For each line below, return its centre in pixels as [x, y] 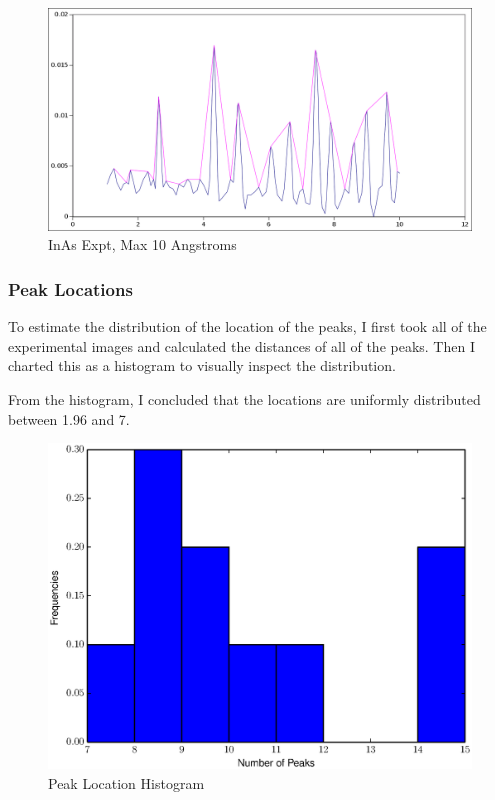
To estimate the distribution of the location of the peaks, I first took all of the [247, 326]
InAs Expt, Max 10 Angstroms [142, 244]
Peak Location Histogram [126, 782]
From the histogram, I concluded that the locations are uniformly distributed [244, 398]
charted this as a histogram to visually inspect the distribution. [202, 365]
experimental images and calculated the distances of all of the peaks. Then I [241, 345]
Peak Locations [70, 288]
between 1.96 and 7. [69, 418]
